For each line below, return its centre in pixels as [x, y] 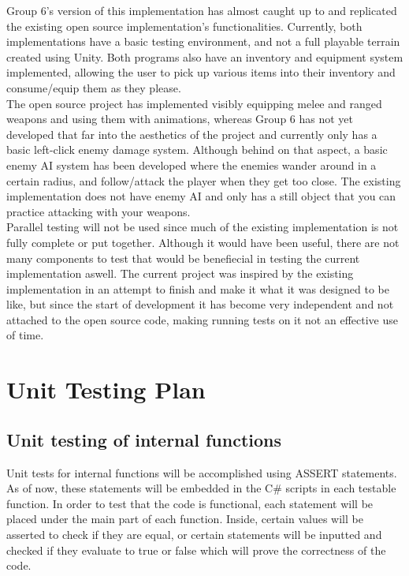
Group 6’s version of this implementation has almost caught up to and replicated [202, 10]
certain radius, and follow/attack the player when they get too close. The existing [204, 180]
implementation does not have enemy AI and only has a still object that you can [201, 196]
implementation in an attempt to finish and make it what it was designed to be [198, 288]
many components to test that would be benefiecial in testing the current [183, 258]
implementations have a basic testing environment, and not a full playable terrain [203, 41]
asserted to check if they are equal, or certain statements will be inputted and [194, 535]
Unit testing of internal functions [144, 439]
